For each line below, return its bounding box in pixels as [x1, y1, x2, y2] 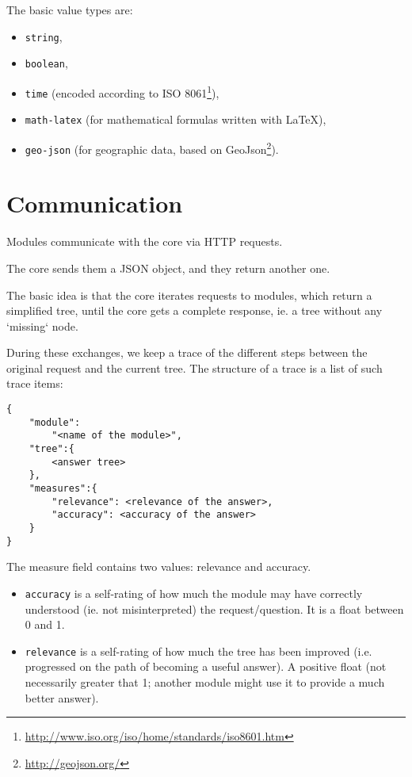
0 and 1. [25, 616, 65, 633]
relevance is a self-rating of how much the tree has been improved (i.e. [25, 642, 372, 659]
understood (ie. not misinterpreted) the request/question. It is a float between [25, 600, 404, 617]
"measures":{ [29, 483, 97, 494]
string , [25, 28, 63, 44]
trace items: [6, 375, 63, 392]
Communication [6, 187, 183, 220]
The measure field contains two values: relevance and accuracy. [6, 558, 311, 575]
